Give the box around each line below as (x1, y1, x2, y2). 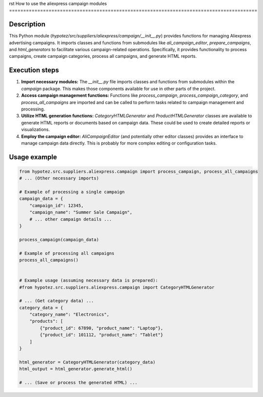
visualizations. (21, 126, 50, 132)
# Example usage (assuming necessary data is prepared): (19, 278, 158, 283)
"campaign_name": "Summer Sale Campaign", (29, 210, 132, 215)
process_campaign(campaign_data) (19, 236, 99, 242)
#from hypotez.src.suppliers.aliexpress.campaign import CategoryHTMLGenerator (19, 285, 215, 290)
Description (9, 20, 46, 29)
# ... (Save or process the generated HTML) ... (19, 380, 138, 385)
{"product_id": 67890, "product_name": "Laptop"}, (39, 325, 163, 331)
